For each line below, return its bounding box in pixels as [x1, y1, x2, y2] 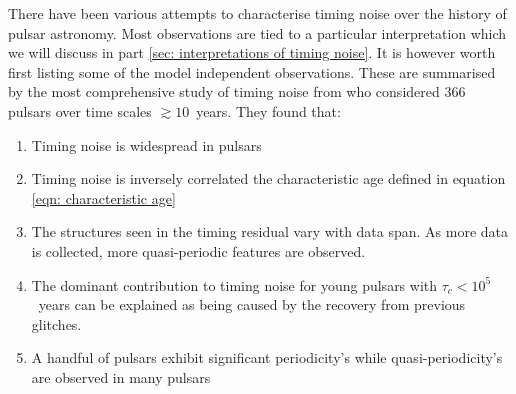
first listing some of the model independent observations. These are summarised [8, 61, 496, 82]
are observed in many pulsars [31, 366, 211, 387]
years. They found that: [196, 100, 341, 121]
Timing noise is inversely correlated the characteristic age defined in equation [31, 168, 506, 189]
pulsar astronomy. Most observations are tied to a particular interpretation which [8, 22, 507, 43]
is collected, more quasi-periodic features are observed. [31, 240, 366, 261]
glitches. [31, 313, 82, 334]
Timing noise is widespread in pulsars [31, 134, 262, 155]
